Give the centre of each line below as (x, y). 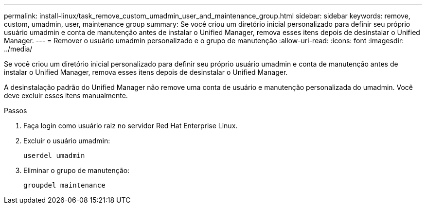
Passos (16, 111)
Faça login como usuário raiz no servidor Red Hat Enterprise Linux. (131, 126)
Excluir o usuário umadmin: (67, 141)
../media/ (18, 49)
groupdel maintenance (64, 185)
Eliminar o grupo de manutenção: (77, 170)
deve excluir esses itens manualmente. (66, 95)
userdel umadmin (54, 156)
